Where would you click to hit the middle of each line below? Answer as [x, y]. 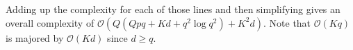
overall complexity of [50, 22]
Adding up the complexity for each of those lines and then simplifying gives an [173, 9]
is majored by [35, 37]
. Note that [287, 22]
